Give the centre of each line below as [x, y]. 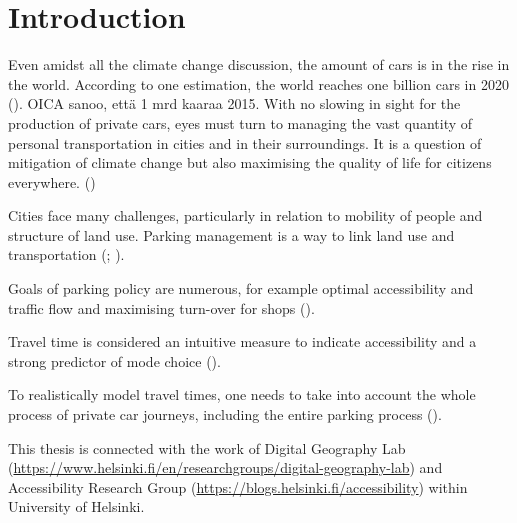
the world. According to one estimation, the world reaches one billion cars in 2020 [258, 83]
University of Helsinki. [76, 506]
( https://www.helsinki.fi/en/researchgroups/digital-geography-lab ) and [225, 467]
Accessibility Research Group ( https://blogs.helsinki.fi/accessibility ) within [238, 486]
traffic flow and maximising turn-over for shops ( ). [161, 307]
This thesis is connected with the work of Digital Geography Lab [207, 447]
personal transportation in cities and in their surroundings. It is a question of [245, 142]
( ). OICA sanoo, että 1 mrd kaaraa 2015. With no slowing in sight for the [234, 103]
